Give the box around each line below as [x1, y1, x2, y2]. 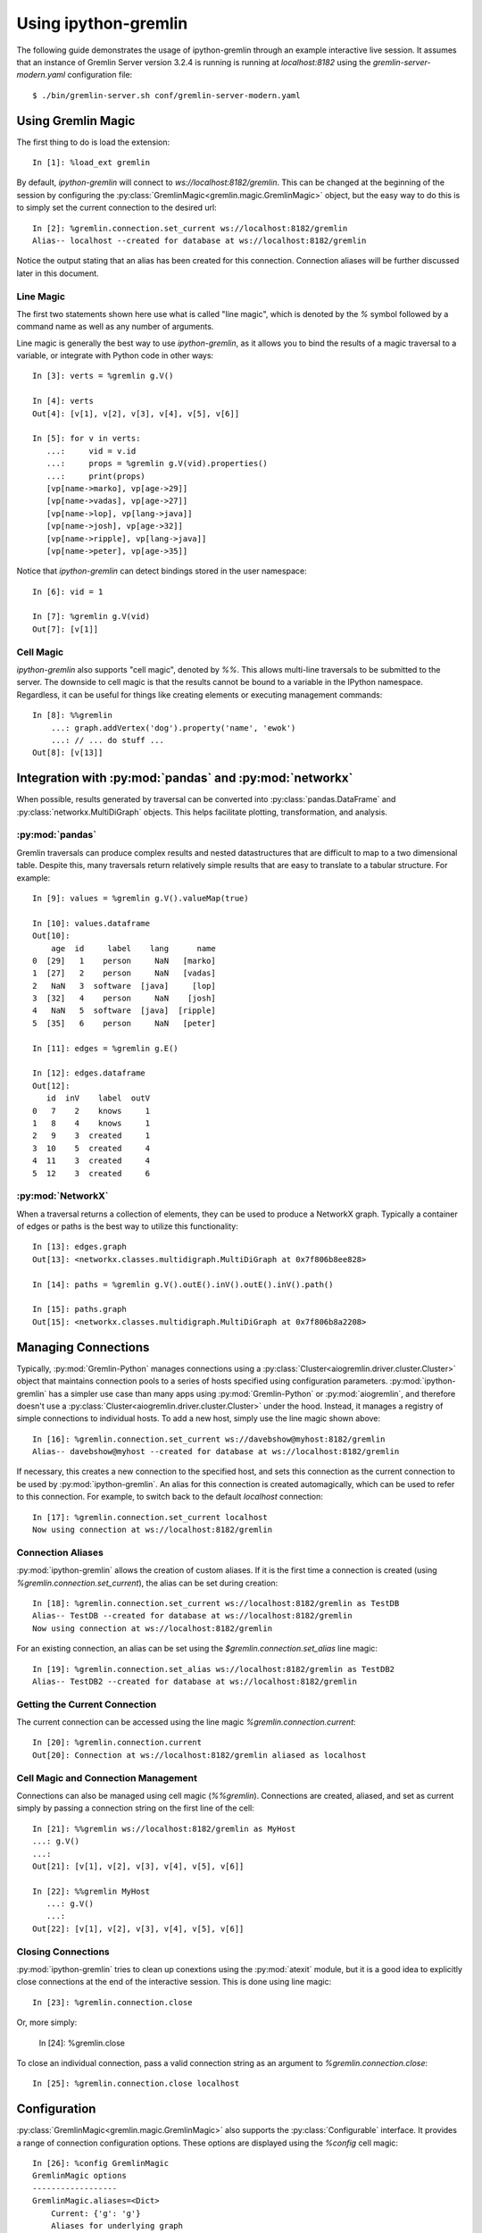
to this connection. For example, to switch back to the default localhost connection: [16, 1492, 323, 1502]
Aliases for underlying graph [50, 2220, 183, 2230]
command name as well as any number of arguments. [16, 322, 214, 332]
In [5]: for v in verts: [32, 433, 141, 444]
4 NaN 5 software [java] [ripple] [32, 1006, 216, 1016]
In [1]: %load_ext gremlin [32, 157, 151, 168]
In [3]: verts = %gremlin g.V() [32, 371, 174, 381]
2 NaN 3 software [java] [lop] [32, 981, 216, 991]
